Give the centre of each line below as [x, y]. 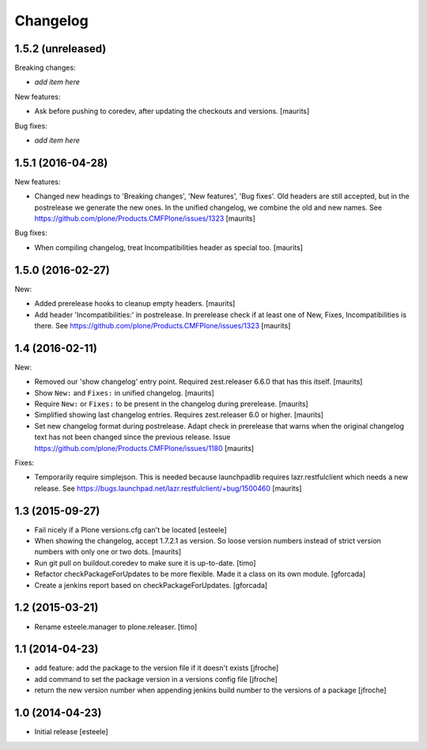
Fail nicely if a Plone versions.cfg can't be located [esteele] [130, 529]
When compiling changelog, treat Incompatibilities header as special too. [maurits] [169, 247]
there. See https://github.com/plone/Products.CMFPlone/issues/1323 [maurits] [162, 325]
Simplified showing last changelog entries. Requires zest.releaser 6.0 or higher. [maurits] [179, 415]
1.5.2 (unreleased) [60, 49]
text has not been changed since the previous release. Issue [132, 437]
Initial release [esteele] [71, 732]
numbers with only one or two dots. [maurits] [108, 552]
